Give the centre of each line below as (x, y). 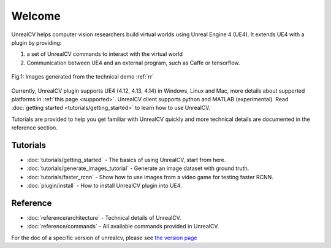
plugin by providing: (36, 42)
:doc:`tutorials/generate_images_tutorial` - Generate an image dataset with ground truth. (138, 168)
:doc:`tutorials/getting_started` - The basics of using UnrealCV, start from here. (126, 160)
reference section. (34, 128)
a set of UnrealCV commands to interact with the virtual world (105, 54)
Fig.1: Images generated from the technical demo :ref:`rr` (83, 77)
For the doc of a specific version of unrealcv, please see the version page (104, 238)
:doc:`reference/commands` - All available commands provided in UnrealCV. (123, 227)
